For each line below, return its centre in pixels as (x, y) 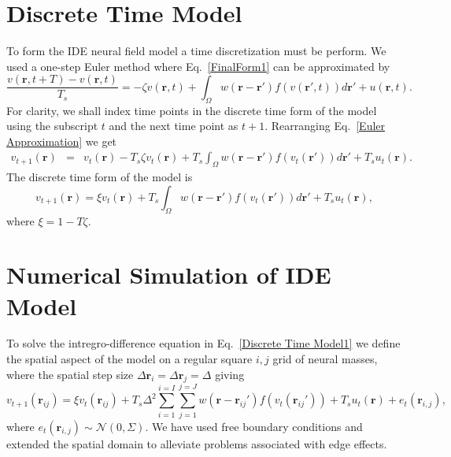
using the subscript (52, 126)
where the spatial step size (70, 374)
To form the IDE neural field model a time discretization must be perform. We (196, 51)
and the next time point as (174, 126)
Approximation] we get (62, 141)
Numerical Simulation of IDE (169, 275)
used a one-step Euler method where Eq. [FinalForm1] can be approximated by (198, 66)
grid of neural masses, (325, 359)
